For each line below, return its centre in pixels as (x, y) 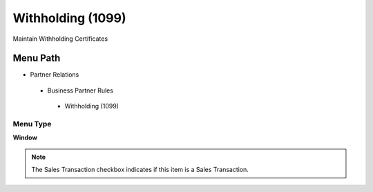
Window (25, 137)
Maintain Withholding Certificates (60, 39)
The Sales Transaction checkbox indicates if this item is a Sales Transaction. (140, 170)
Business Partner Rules (80, 90)
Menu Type (32, 124)
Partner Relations (55, 75)
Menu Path (37, 58)
